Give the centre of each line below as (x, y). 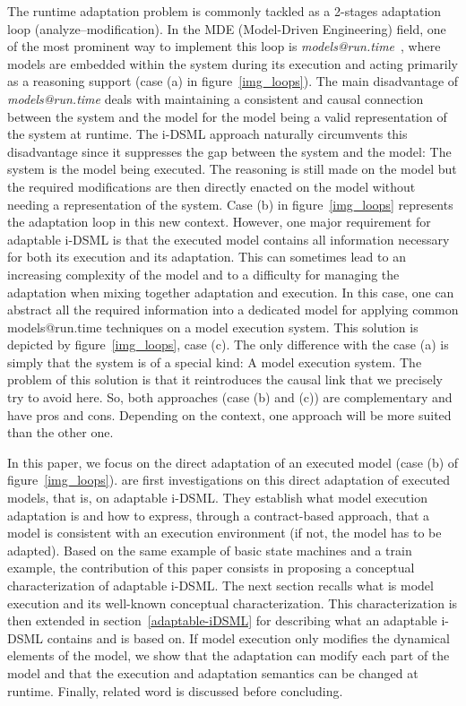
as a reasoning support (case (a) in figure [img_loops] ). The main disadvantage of (233, 81)
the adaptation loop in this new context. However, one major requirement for (219, 222)
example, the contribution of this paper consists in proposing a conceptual (211, 568)
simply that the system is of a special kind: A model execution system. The (215, 362)
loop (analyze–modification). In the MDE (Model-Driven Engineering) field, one (227, 28)
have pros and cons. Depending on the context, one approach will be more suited (229, 414)
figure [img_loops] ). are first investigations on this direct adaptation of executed (229, 480)
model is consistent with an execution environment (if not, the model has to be (224, 533)
